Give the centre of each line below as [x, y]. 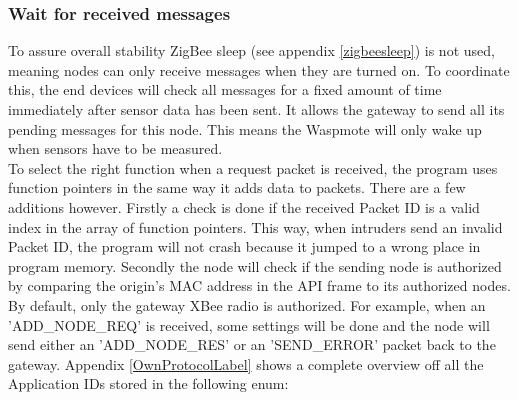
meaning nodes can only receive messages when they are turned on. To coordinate [259, 69]
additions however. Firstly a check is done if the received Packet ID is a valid [244, 206]
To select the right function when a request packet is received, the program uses [253, 167]
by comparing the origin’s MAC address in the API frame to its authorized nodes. [259, 285]
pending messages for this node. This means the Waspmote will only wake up [245, 128]
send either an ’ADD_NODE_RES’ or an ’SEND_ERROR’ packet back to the [252, 344]
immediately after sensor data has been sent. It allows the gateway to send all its [256, 109]
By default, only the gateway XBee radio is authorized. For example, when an [247, 304]
